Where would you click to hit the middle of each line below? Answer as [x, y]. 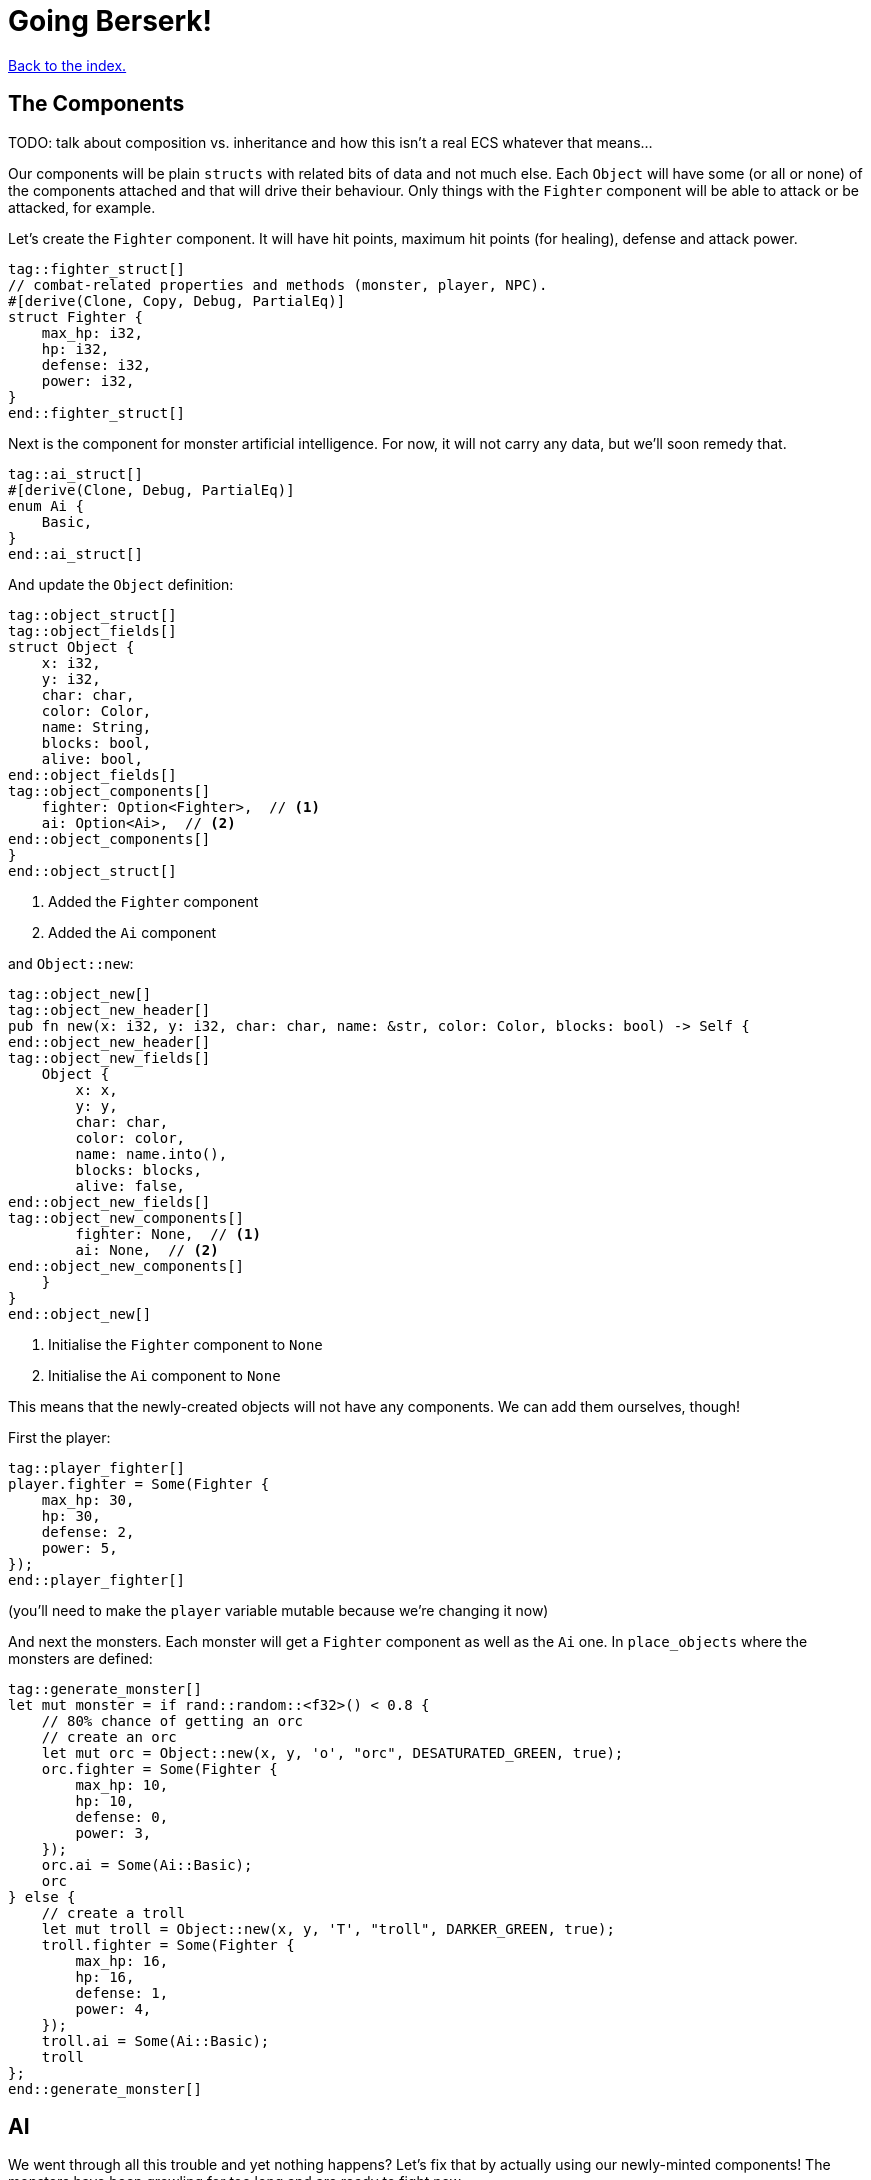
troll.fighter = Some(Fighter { [168, 1944]
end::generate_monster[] [105, 2088]
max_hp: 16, [122, 1960]
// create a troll [113, 1912]
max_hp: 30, [88, 1499]
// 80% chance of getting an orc [172, 1720]
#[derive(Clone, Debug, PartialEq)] [151, 489]
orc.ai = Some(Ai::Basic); [147, 1864]
